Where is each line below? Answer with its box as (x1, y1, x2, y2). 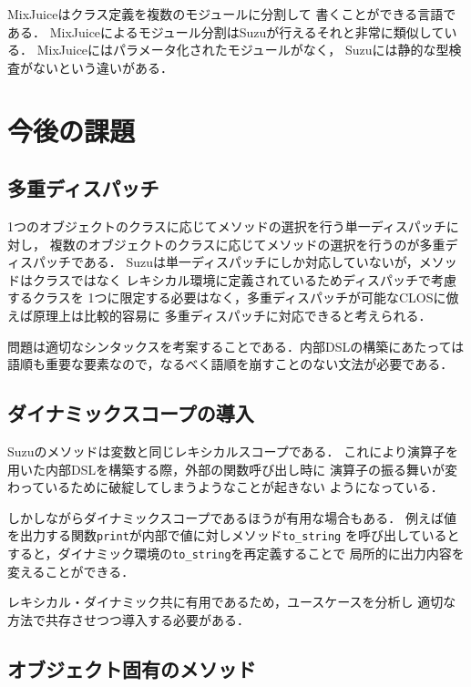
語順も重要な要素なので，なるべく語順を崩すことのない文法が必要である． (7, 354, 454, 374)
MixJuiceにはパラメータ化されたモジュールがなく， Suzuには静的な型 (36, 40, 449, 59)
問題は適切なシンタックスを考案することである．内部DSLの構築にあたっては (7, 336, 465, 355)
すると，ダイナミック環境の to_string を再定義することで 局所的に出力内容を (7, 543, 465, 562)
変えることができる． (7, 561, 135, 580)
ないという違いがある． (32, 57, 173, 77)
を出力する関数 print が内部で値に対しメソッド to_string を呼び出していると (7, 526, 460, 545)
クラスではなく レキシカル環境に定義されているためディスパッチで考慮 (32, 270, 456, 289)
